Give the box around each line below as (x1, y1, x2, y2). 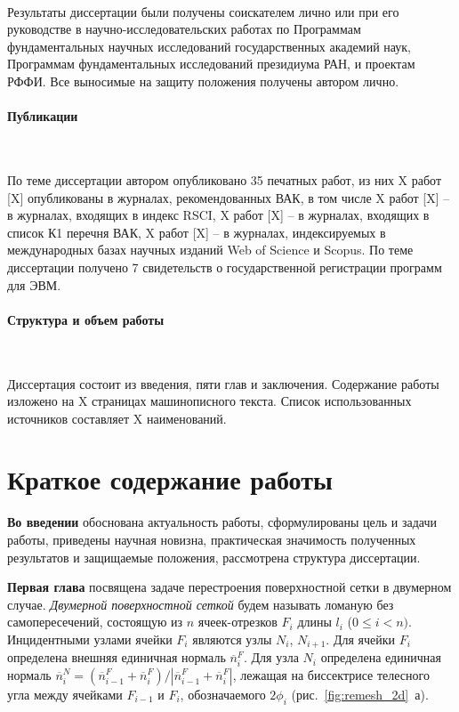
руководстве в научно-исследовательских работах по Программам (7, 20, 361, 38)
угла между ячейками (7, 685, 123, 704)
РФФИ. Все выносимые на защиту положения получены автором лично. (7, 71, 399, 90)
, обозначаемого (180, 685, 266, 704)
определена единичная (320, 648, 441, 667)
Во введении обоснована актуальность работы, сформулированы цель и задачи (7, 513, 438, 531)
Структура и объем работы (7, 310, 165, 328)
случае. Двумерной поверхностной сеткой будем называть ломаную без (7, 595, 394, 613)
